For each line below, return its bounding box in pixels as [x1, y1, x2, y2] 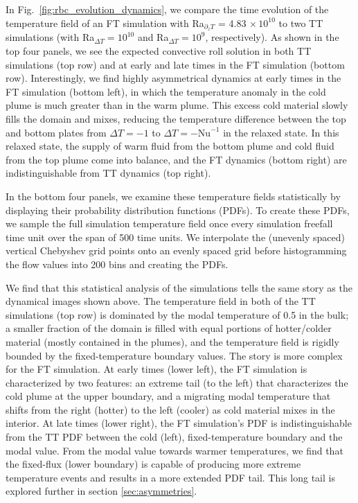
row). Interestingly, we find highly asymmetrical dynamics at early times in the [6, 71, 341, 85]
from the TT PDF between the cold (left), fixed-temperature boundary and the [6, 430, 343, 444]
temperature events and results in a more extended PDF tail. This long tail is [6, 470, 335, 484]
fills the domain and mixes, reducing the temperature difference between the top [6, 112, 346, 126]
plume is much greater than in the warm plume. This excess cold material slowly [6, 98, 348, 112]
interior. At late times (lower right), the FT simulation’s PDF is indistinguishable [6, 416, 352, 430]
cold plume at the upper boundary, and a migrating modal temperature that [6, 389, 331, 403]
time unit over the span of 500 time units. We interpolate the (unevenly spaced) [6, 229, 345, 244]
